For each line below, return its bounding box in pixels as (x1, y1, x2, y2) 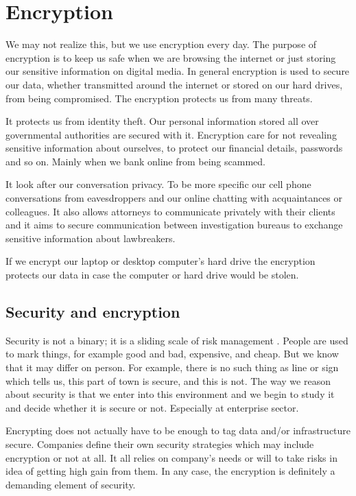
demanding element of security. (5, 477, 136, 491)
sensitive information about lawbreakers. (5, 231, 176, 245)
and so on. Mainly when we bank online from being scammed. (5, 154, 265, 168)
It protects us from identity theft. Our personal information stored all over (5, 114, 319, 128)
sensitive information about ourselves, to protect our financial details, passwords (5, 141, 343, 155)
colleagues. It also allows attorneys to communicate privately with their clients (5, 204, 335, 218)
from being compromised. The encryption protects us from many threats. (5, 91, 313, 105)
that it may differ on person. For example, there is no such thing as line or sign (5, 360, 339, 375)
